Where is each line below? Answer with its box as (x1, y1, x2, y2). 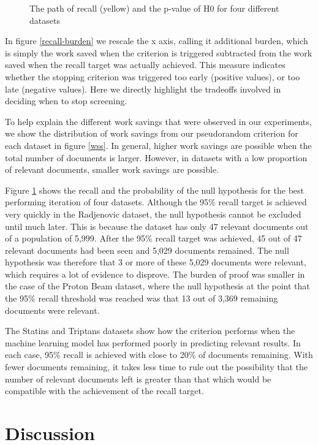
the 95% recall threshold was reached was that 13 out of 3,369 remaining (5, 292, 278, 305)
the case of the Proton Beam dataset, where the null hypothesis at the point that (5, 280, 310, 292)
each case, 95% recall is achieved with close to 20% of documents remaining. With (5, 348, 313, 361)
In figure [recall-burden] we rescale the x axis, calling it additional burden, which (5, 34, 308, 47)
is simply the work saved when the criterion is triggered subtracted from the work (5, 46, 312, 59)
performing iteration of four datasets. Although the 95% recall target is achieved (5, 196, 307, 208)
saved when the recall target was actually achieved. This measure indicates (5, 58, 286, 71)
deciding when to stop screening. (5, 94, 127, 107)
